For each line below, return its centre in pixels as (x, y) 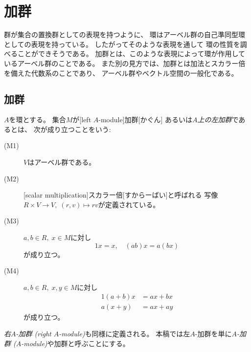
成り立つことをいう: (79, 129)
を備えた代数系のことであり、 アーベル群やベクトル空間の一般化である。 (121, 73)
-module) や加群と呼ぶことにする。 (75, 343)
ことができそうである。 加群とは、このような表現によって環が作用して (131, 54)
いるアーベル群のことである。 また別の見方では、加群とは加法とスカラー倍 (125, 63)
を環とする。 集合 (37, 120)
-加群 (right (34, 334)
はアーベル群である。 (62, 162)
